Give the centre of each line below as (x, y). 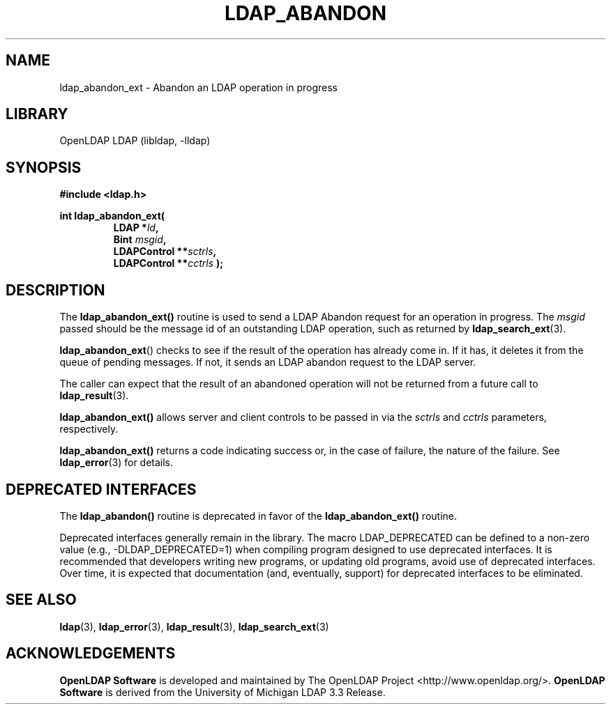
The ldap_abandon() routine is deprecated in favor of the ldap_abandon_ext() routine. (258, 516)
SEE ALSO (41, 600)
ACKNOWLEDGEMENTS (91, 654)
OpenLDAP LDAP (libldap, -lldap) (135, 141)
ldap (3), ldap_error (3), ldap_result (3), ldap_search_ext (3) (194, 626)
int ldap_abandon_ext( (112, 216)
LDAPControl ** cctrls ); (168, 263)
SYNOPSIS (44, 167)
